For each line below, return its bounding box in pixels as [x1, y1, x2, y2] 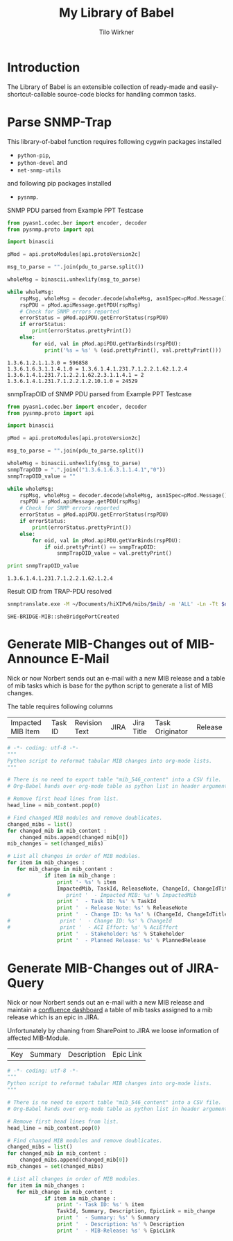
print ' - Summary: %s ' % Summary [56, 1215, 159, 1222]
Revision [74, 717, 103, 727]
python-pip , [17, 151, 51, 159]
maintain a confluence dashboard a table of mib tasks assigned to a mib [7, 1005, 213, 1014]
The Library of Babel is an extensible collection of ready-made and [7, 82, 198, 91]
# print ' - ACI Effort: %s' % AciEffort [7, 923, 178, 931]
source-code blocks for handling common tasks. [57, 90, 196, 98]
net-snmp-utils [17, 167, 62, 174]
